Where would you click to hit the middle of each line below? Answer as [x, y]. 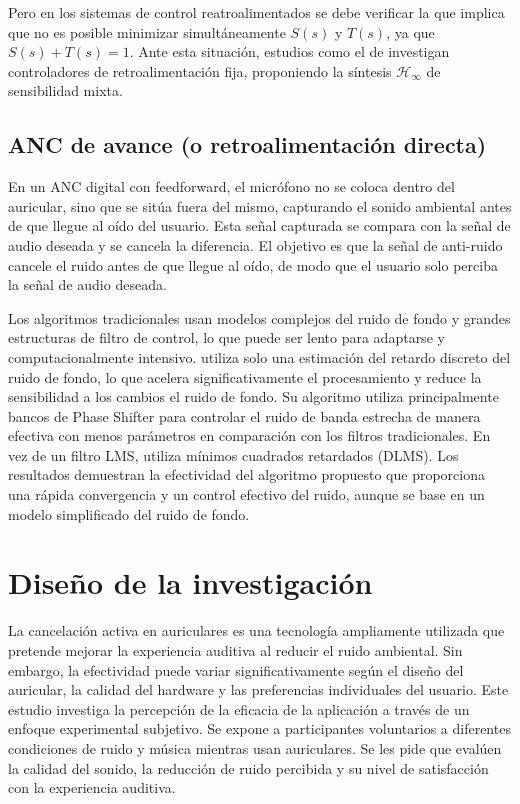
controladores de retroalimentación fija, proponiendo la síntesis [200, 70]
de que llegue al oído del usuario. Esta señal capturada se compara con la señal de [259, 225]
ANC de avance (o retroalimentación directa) [247, 144]
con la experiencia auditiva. [92, 787]
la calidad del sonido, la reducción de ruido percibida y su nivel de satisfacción [248, 767]
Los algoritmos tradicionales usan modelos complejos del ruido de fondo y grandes [259, 317]
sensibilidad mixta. [65, 90]
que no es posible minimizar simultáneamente [147, 31]
